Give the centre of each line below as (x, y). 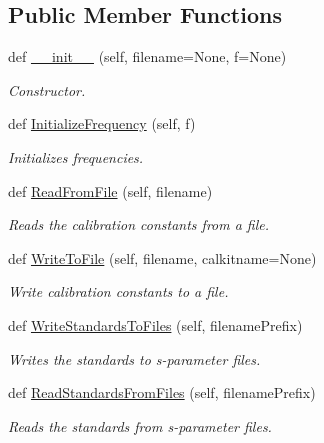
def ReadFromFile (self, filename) (110, 190)
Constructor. (47, 89)
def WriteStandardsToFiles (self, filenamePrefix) (155, 324)
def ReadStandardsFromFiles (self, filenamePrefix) (162, 392)
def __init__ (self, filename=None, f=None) (147, 56)
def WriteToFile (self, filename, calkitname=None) (162, 257)
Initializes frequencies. (76, 156)
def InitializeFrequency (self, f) (102, 123)
